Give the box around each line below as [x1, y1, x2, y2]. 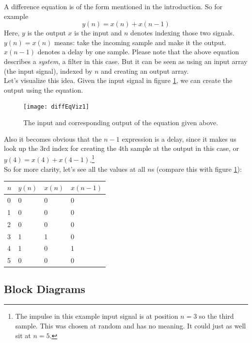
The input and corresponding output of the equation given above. [23, 117, 218, 127]
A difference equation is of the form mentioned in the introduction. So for [4, 1, 222, 11]
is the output [27, 28, 66, 38]
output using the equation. [4, 84, 83, 95]
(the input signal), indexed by [4, 65, 93, 76]
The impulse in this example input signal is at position [15, 311, 178, 321]
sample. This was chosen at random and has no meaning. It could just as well [15, 321, 246, 331]
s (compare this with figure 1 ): [151, 164, 242, 174]
